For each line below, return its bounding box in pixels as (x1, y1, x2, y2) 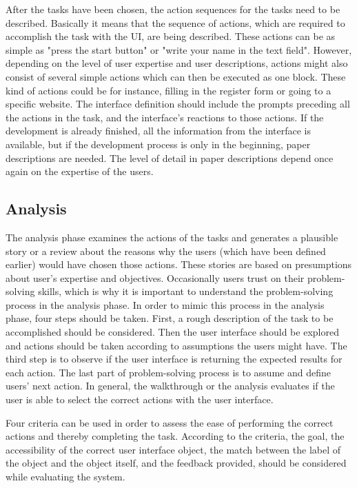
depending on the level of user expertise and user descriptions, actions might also (6, 56, 348, 70)
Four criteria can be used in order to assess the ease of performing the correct (6, 415, 334, 429)
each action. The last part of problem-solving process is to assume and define (6, 365, 331, 379)
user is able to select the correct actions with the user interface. (6, 392, 274, 407)
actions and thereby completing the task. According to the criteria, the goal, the (6, 429, 345, 443)
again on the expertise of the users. (6, 164, 154, 179)
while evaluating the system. (6, 469, 125, 484)
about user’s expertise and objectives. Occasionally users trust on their (6, 270, 305, 285)
